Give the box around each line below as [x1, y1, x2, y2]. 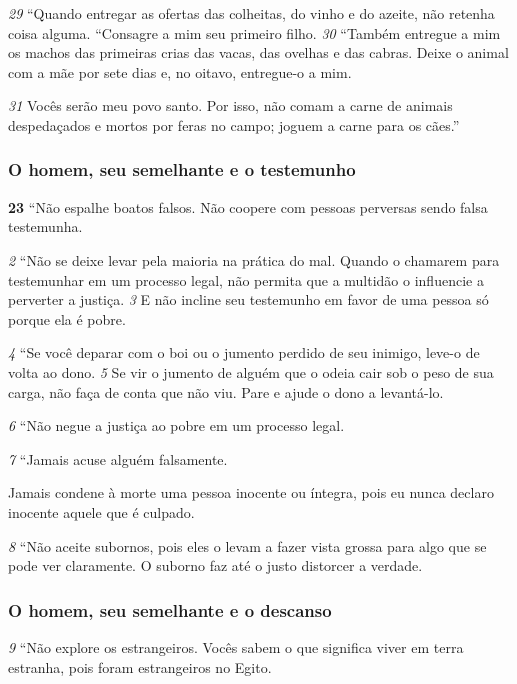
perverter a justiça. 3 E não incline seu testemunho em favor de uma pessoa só [8, 289, 489, 310]
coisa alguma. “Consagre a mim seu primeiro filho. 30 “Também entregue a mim [8, 22, 501, 43]
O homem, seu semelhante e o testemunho [8, 157, 356, 182]
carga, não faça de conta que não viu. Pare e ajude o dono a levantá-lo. [8, 381, 444, 402]
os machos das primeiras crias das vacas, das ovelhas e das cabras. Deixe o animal [8, 42, 509, 63]
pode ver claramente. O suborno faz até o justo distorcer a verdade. [8, 555, 423, 576]
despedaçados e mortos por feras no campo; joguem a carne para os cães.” [8, 114, 460, 135]
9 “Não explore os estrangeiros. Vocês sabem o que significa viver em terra [8, 636, 464, 657]
